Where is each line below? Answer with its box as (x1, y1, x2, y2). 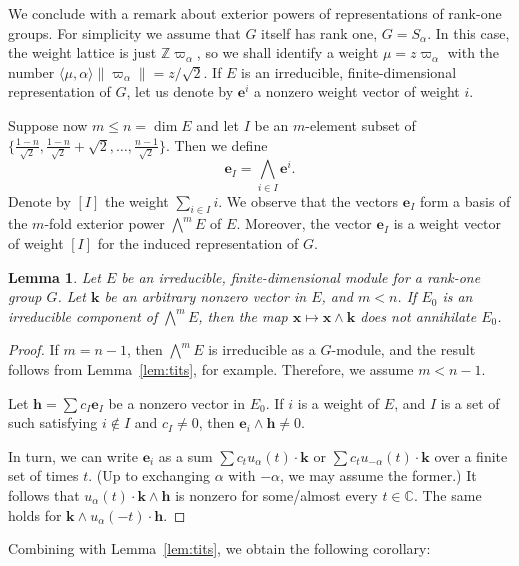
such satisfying (8, 412, 98, 433)
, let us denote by (126, 81, 234, 102)
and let (196, 114, 239, 135)
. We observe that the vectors (218, 190, 399, 211)
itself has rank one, (261, 22, 378, 43)
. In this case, (427, 22, 510, 43)
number (8, 61, 55, 82)
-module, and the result (331, 339, 476, 360)
